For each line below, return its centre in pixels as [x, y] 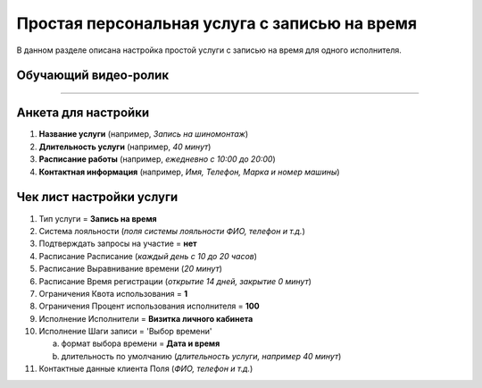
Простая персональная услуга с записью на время [217, 23]
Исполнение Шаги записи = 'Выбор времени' [125, 332]
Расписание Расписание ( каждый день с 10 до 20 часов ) [148, 256]
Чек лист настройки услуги [97, 197]
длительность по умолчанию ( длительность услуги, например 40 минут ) [201, 356]
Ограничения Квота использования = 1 [113, 293]
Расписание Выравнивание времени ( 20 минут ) [131, 269]
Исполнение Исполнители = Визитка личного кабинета [146, 318]
